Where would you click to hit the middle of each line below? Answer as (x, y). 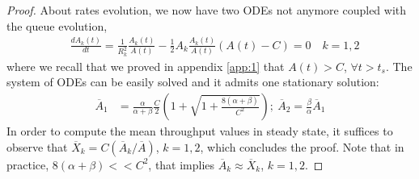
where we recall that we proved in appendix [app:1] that (146, 66)
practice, (28, 164)
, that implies (182, 164)
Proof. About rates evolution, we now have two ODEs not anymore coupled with (207, 10)
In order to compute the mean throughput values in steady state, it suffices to (200, 131)
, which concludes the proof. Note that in (302, 146)
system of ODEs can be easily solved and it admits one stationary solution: (193, 82)
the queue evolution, (57, 25)
